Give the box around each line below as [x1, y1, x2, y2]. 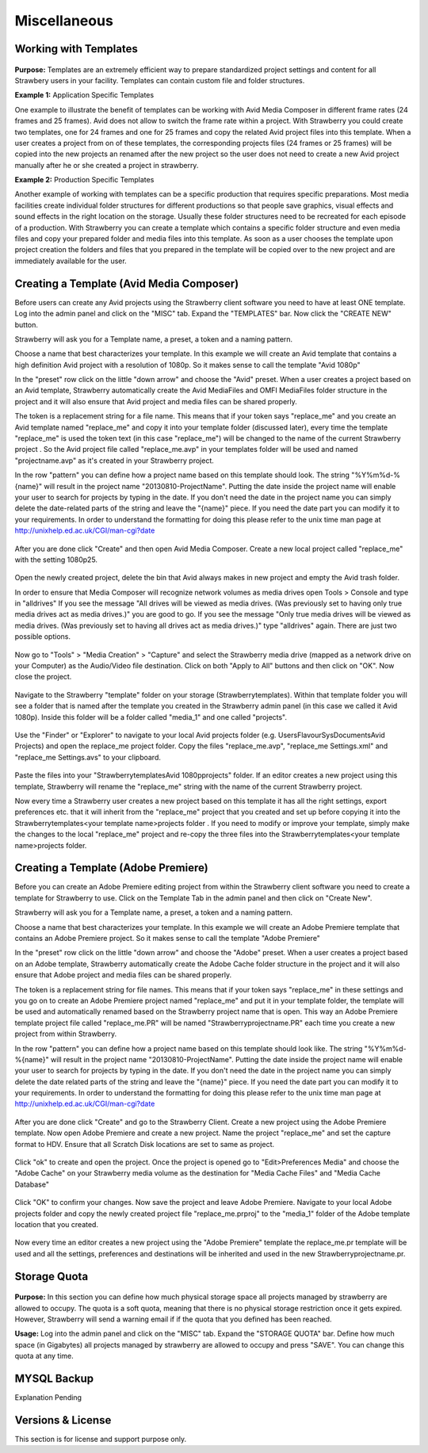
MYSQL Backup [14, 1371, 94, 1385]
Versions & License [14, 1413, 112, 1427]
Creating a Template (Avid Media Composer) [14, 277, 239, 290]
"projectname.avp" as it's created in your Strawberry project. [14, 456, 214, 465]
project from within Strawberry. [14, 1029, 117, 1038]
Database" [14, 1180, 49, 1189]
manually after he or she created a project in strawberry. [14, 160, 199, 170]
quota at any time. [14, 1352, 75, 1361]
